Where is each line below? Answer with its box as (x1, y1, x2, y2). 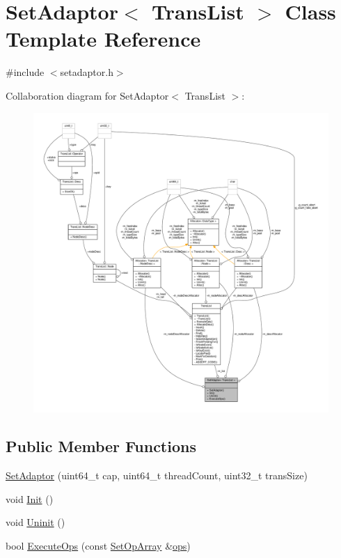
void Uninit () (6, 515, 65, 529)
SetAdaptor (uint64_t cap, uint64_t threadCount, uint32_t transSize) (6, 468, 308, 483)
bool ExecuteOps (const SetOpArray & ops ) (6, 538, 191, 552)
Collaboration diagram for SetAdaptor (6, 88, 169, 102)
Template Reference (6, 24, 201, 53)
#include (6, 65, 45, 79)
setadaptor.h (60, 65, 113, 79)
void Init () (6, 491, 54, 506)
